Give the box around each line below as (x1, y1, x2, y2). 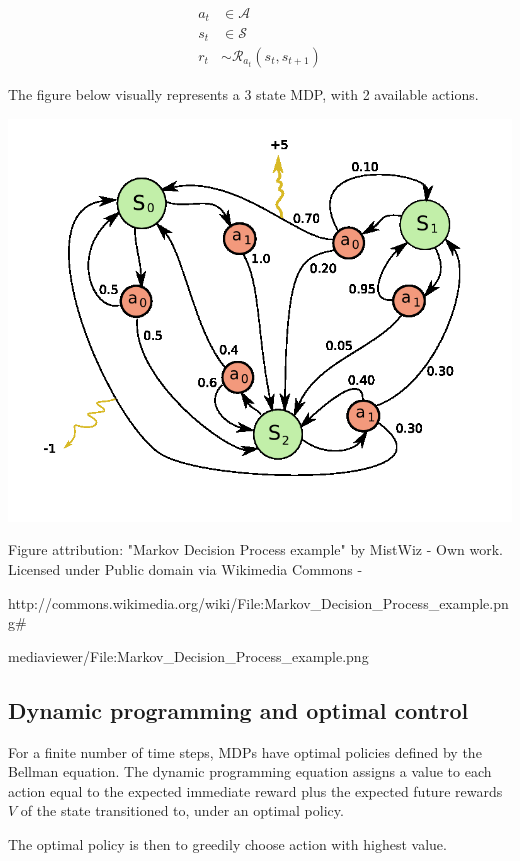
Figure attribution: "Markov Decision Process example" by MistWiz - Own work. (8, 539, 503, 560)
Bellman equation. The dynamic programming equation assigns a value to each (8, 761, 492, 782)
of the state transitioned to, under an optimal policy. (20, 800, 344, 821)
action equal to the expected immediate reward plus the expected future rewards (8, 780, 503, 801)
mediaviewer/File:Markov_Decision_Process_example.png (8, 645, 369, 666)
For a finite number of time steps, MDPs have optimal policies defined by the (8, 741, 482, 762)
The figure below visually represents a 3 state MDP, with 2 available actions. (8, 84, 479, 104)
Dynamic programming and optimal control (8, 694, 469, 725)
